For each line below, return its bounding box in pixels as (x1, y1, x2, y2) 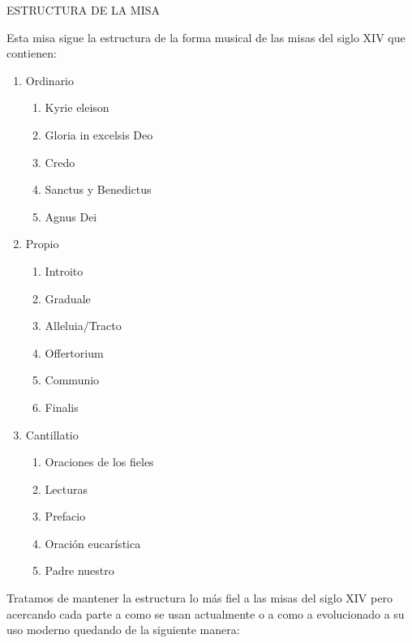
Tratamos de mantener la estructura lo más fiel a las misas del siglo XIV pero (6, 589, 393, 607)
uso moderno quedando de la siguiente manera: (6, 621, 240, 638)
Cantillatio (25, 426, 79, 443)
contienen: (6, 45, 57, 62)
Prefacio (45, 508, 86, 525)
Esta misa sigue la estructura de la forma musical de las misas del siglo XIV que (6, 28, 406, 45)
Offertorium (45, 344, 104, 361)
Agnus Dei (45, 208, 97, 225)
